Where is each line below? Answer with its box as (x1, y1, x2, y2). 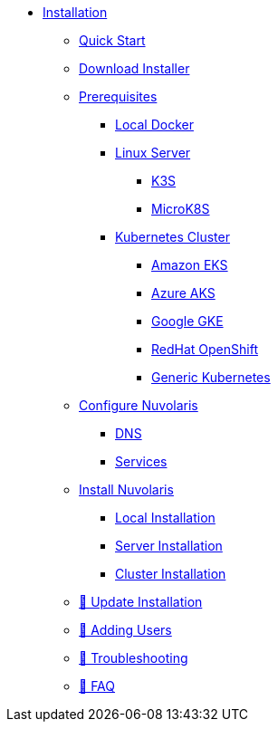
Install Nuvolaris (79, 482, 174, 497)
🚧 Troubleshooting (79, 650, 188, 666)
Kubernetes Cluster (115, 229, 230, 245)
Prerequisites (79, 89, 158, 104)
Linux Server (115, 145, 191, 160)
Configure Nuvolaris (79, 398, 198, 413)
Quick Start (79, 33, 146, 48)
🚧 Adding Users (79, 622, 172, 638)
